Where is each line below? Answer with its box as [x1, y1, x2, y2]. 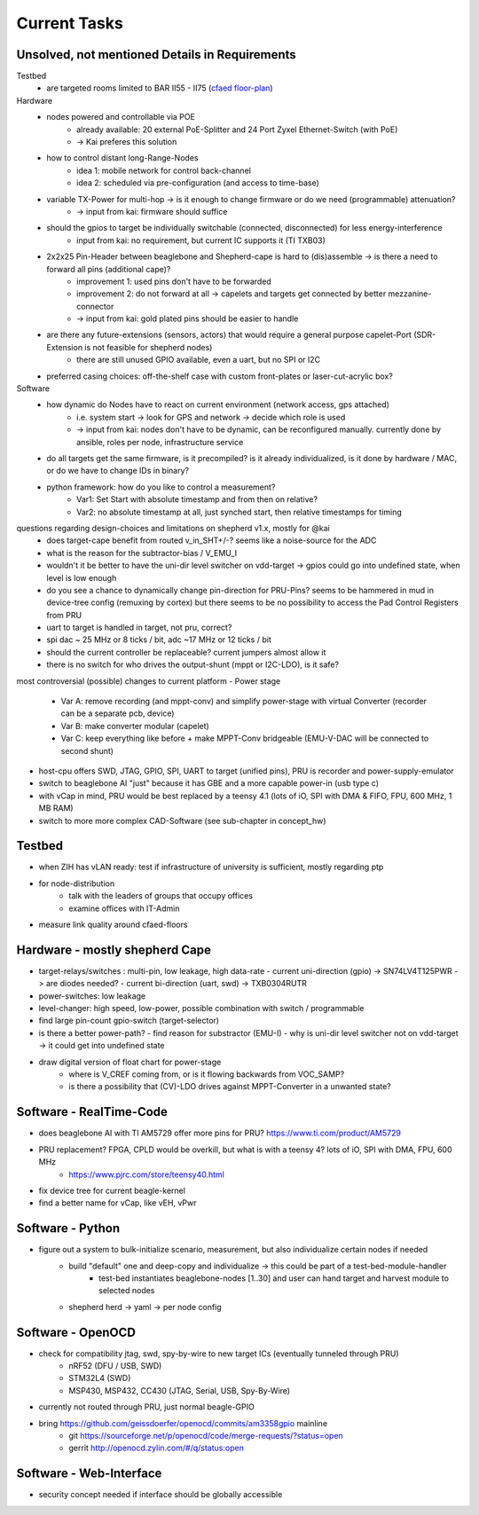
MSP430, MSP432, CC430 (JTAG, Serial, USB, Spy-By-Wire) [68, 1385, 291, 1396]
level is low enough [46, 572, 117, 583]
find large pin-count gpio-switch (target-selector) [38, 1016, 220, 1026]
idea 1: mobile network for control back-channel [76, 165, 252, 176]
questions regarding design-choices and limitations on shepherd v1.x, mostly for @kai [16, 522, 330, 533]
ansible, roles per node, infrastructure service [76, 436, 244, 447]
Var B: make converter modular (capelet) [60, 720, 210, 731]
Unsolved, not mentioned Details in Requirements [16, 47, 296, 62]
